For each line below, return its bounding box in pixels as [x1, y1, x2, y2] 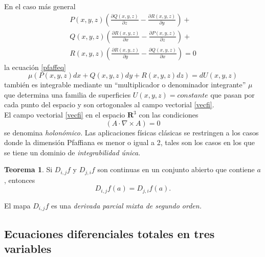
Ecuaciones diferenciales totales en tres [4, 225, 215, 241]
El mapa [4, 200, 31, 211]
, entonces [4, 174, 35, 185]
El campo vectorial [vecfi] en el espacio [4, 109, 125, 120]
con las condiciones [139, 109, 198, 120]
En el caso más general [4, 1, 76, 11]
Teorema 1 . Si [4, 164, 53, 175]
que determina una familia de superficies [4, 89, 131, 100]
